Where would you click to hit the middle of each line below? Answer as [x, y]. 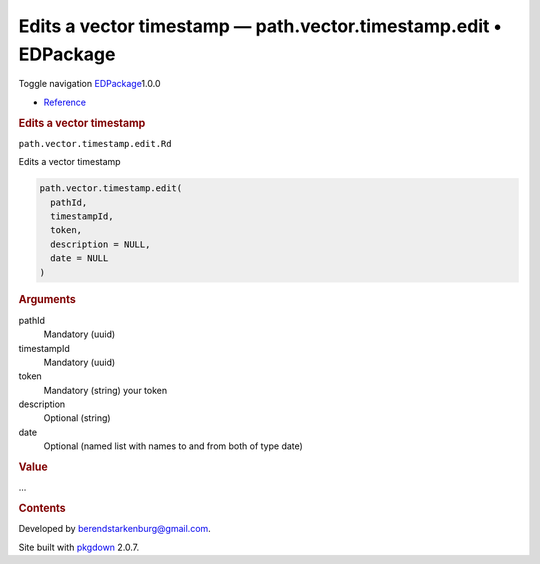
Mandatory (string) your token [105, 390]
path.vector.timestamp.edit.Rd [95, 143]
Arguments [47, 300]
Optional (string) [77, 418]
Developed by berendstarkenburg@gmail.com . [115, 529]
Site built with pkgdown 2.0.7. [79, 547]
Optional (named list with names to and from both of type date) [173, 446]
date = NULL [79, 258]
